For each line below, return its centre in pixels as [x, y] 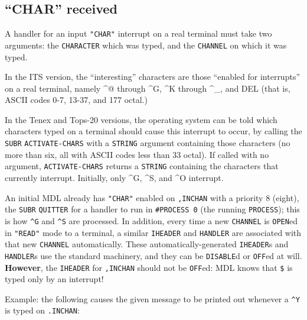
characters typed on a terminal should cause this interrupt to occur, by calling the [153, 131]
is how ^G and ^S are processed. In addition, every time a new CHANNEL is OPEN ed [151, 220]
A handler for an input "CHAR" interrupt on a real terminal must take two [138, 33]
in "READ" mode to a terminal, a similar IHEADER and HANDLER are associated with [153, 232]
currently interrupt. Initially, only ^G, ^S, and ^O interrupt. [114, 177]
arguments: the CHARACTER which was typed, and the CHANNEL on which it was [146, 45]
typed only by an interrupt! [54, 279]
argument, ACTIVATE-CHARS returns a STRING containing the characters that [142, 166]
